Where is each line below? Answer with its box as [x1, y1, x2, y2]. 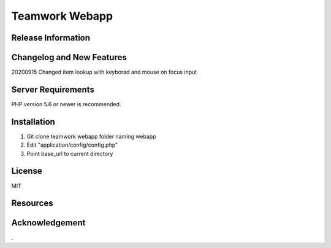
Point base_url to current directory [26, 150, 113, 157]
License [11, 166, 42, 176]
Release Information [11, 33, 91, 43]
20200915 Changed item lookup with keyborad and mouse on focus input [11, 68, 197, 76]
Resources [11, 198, 53, 209]
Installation [11, 117, 55, 127]
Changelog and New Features [11, 52, 127, 63]
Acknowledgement [11, 218, 86, 228]
